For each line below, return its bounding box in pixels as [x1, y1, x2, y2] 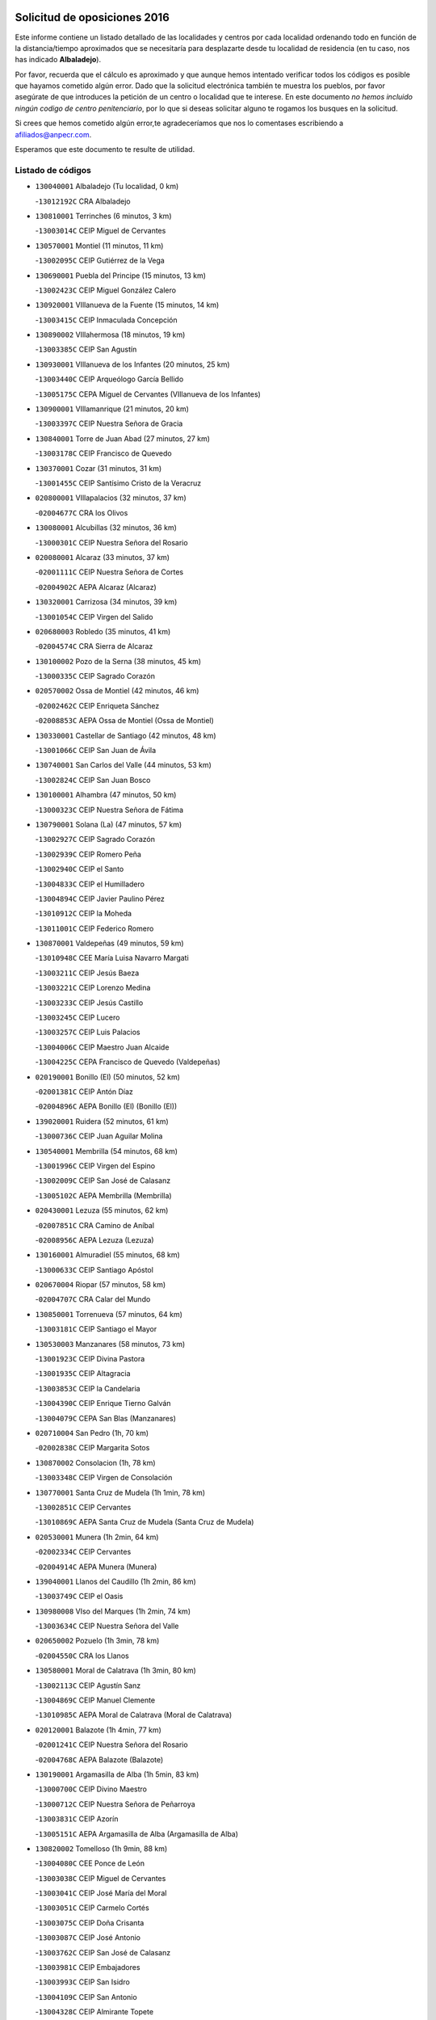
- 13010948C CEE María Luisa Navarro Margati [35, 953, 189, 963]
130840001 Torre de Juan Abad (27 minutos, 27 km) [35, 433, 210, 444]
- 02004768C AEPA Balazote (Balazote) [35, 1754, 164, 1765]
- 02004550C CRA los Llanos [35, 1651, 129, 1660]
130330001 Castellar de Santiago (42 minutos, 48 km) [35, 730, 216, 740]
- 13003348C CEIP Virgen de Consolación [35, 1473, 173, 1483]
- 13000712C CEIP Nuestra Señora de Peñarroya [35, 1799, 195, 1809]
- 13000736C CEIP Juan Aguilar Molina [35, 1131, 163, 1141]
